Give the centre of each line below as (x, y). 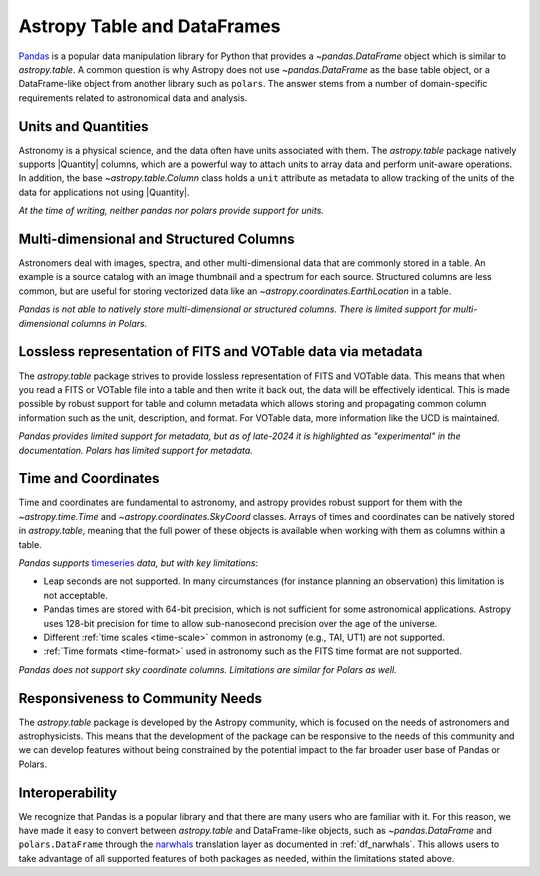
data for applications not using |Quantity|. (104, 192)
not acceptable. (76, 595)
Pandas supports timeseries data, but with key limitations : (138, 562)
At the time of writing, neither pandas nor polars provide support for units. (171, 211)
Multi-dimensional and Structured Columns (156, 239)
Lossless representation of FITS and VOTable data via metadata (220, 351)
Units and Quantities (83, 126)
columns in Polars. (109, 323)
